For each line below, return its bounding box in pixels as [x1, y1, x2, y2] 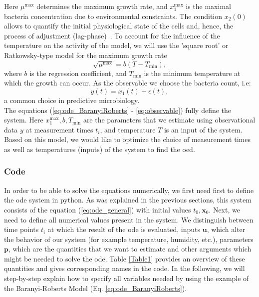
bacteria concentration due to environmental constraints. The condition [4, 10, 223, 21]
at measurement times [25, 124, 93, 134]
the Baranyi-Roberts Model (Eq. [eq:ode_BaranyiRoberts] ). [4, 282, 187, 293]
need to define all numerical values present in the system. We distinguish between [4, 214, 254, 224]
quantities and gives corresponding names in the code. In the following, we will [4, 263, 245, 273]
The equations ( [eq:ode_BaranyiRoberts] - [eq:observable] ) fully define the [4, 104, 232, 115]
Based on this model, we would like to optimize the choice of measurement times [4, 134, 251, 144]
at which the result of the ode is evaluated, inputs [47, 224, 201, 234]
